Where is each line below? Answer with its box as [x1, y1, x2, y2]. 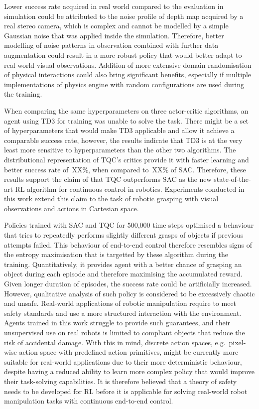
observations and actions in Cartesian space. [4, 203, 139, 213]
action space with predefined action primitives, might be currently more [19, 347, 239, 357]
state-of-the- [214, 174, 251, 184]
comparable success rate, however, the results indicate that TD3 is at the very [4, 135, 243, 145]
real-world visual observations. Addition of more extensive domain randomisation [4, 59, 252, 70]
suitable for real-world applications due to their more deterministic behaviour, [4, 356, 242, 367]
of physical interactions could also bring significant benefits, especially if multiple [4, 69, 252, 80]
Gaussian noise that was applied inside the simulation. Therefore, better [4, 30, 224, 40]
